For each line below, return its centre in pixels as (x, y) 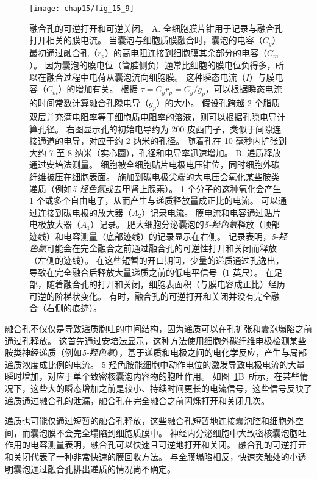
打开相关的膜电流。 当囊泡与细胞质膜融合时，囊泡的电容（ (146, 40)
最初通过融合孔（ (63, 52)
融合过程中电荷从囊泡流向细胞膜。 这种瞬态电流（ (146, 77)
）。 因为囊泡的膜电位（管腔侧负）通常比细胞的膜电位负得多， (152, 65)
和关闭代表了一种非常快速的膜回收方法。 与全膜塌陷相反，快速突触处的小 (151, 456)
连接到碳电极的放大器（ (84, 212)
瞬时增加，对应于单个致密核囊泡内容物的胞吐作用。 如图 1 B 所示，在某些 (152, 376)
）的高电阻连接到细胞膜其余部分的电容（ (186, 52)
